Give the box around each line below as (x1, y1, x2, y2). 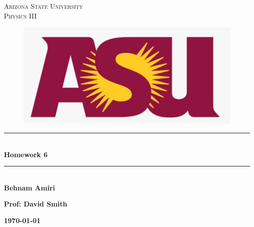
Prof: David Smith (4, 199, 67, 209)
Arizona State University (4, 1, 83, 11)
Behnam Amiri (4, 182, 55, 192)
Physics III (4, 10, 37, 21)
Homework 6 (4, 149, 48, 159)
